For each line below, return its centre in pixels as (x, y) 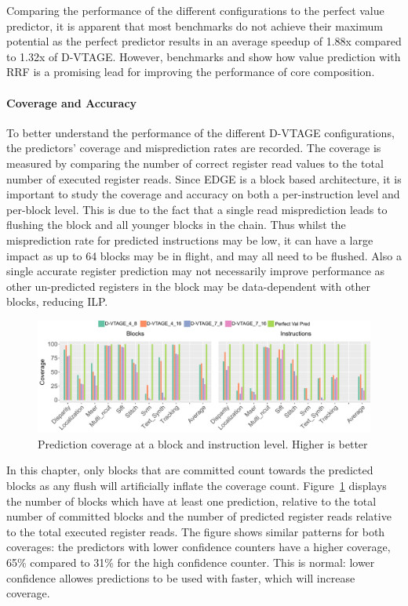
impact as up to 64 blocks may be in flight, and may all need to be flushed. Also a (204, 255)
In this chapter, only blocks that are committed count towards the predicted (190, 470)
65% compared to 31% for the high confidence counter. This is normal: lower (191, 562)
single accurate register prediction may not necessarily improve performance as (196, 271)
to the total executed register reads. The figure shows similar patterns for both (196, 531)
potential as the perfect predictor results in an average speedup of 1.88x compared (204, 41)
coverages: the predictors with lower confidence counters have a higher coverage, (199, 547)
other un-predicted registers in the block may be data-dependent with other (188, 286)
